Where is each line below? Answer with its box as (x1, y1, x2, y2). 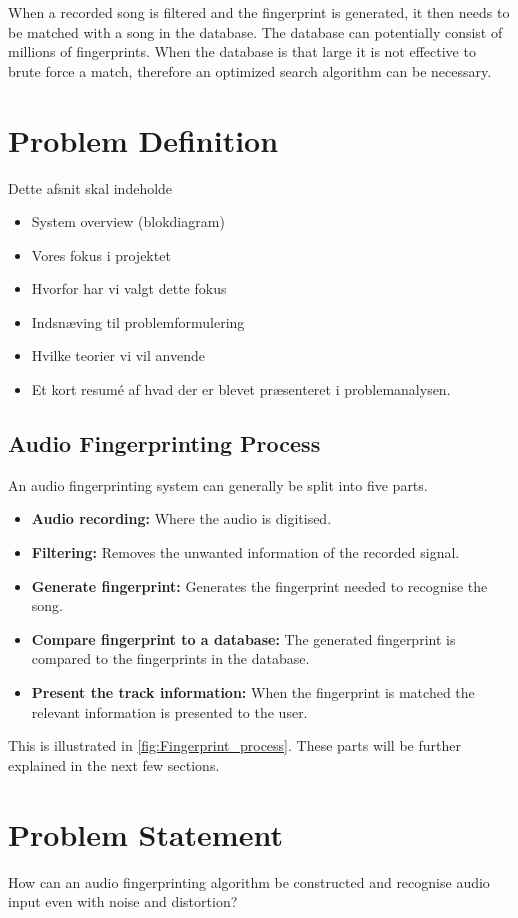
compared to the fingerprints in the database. (31, 648, 310, 669)
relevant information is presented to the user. (31, 701, 308, 722)
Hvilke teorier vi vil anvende (31, 345, 205, 366)
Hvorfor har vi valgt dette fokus (31, 278, 227, 299)
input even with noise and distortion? (8, 891, 238, 912)
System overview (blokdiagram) (31, 211, 225, 232)
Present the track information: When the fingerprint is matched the (31, 682, 475, 703)
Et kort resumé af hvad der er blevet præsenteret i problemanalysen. (31, 379, 451, 400)
